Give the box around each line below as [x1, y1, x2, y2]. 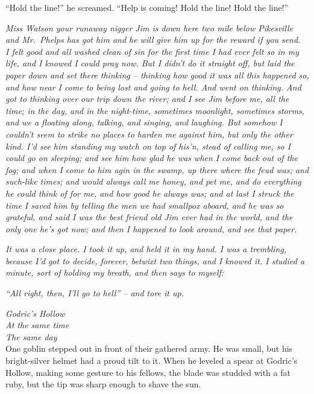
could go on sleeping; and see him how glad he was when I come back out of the [5, 151, 298, 164]
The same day [5, 330, 57, 343]
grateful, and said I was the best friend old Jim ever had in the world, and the [5, 211, 293, 223]
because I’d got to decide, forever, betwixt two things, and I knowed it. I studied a [5, 254, 305, 267]
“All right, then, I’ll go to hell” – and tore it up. [5, 287, 184, 299]
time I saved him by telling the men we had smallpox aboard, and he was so [5, 199, 284, 211]
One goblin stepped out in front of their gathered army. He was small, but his [5, 342, 293, 355]
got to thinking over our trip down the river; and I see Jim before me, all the [5, 92, 289, 105]
